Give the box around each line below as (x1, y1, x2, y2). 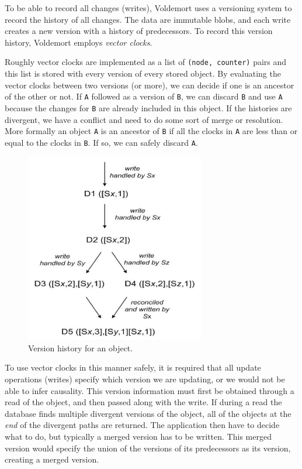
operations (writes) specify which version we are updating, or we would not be (5, 372, 285, 385)
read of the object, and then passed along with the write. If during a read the (5, 396, 282, 408)
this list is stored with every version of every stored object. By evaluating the (5, 67, 281, 80)
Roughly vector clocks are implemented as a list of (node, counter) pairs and (5, 56, 287, 68)
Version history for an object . (28, 341, 133, 354)
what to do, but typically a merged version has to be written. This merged (5, 430, 272, 442)
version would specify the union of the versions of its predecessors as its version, (5, 441, 291, 454)
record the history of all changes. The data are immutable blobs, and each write (5, 13, 291, 25)
